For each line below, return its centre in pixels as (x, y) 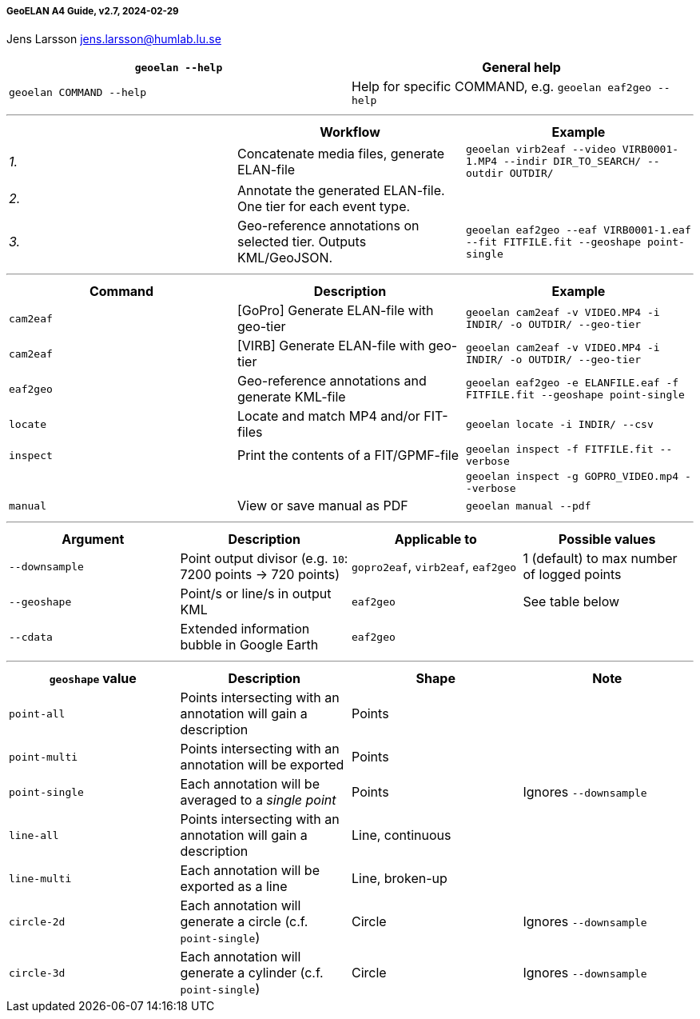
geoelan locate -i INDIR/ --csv (559, 424)
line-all (34, 835)
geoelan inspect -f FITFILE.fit (559, 450)
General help (521, 68)
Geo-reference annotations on (328, 226)
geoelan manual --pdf (528, 506)
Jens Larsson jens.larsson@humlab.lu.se (114, 39)
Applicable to (436, 539)
